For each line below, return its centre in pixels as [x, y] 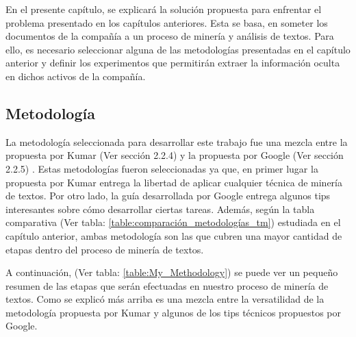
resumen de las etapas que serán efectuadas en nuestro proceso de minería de [167, 285]
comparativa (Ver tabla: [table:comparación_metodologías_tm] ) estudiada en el [173, 222]
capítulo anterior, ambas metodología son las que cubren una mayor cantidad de [174, 235]
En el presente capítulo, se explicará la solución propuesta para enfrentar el [164, 9]
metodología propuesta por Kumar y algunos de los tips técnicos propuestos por [173, 312]
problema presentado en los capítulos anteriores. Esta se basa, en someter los [167, 22]
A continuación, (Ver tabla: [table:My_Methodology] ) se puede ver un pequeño [172, 272]
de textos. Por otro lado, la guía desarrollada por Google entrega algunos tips [168, 196]
